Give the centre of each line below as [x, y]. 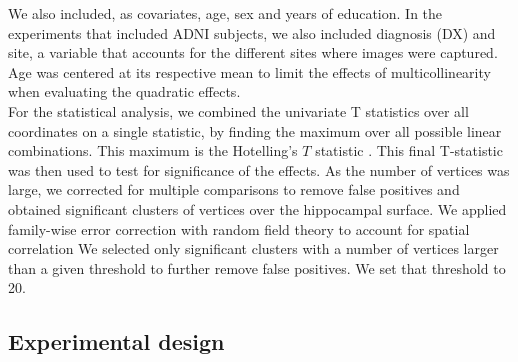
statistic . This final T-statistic [409, 150]
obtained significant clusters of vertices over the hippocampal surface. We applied [257, 208]
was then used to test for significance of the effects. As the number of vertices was [259, 169]
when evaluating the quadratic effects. [124, 91]
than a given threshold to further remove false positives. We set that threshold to [257, 267]
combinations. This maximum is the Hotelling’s [153, 150]
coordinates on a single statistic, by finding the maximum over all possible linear [255, 130]
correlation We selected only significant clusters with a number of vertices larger [253, 248]
